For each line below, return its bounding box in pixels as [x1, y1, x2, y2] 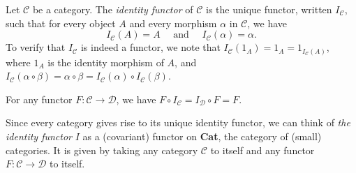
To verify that [6, 40, 66, 54]
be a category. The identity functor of [32, 2, 193, 16]
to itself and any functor [210, 142, 315, 157]
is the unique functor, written [205, 2, 332, 16]
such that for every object [6, 15, 116, 30]
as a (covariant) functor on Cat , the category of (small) [82, 129, 322, 144]
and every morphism [129, 15, 217, 30]
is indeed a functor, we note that [80, 40, 221, 54]
